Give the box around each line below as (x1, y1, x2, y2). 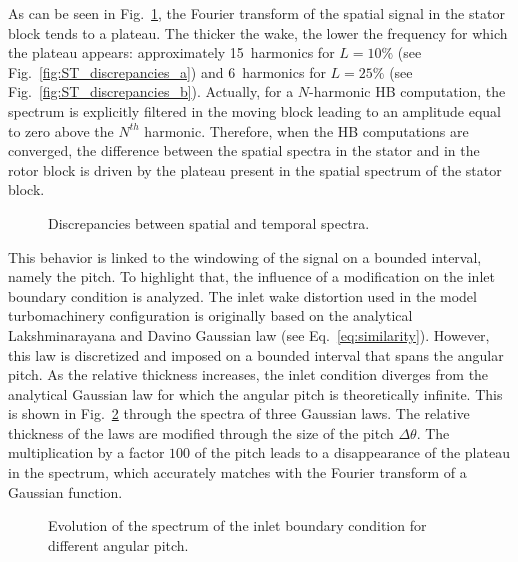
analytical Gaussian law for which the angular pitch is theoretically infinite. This (8, 383, 503, 404)
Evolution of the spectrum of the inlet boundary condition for (48, 515, 427, 536)
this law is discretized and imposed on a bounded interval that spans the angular (8, 344, 504, 365)
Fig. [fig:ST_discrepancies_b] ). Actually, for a (8, 81, 294, 102)
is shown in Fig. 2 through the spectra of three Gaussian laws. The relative (8, 403, 470, 424)
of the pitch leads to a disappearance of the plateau (194, 442, 510, 463)
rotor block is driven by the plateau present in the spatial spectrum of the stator (8, 159, 502, 180)
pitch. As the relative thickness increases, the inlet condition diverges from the (8, 364, 489, 385)
